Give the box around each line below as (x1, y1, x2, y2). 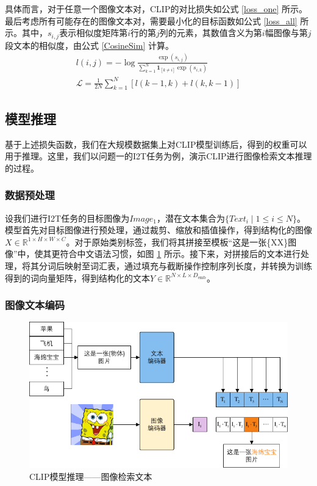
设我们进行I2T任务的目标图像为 (5, 211, 130, 224)
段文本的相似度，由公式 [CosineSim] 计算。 (5, 38, 174, 51)
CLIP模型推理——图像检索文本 (29, 470, 152, 482)
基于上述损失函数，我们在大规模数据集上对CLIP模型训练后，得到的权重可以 (5, 137, 307, 150)
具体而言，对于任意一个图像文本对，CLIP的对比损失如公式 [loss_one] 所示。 (5, 2, 307, 15)
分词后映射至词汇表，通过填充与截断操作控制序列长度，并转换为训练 (38, 259, 312, 272)
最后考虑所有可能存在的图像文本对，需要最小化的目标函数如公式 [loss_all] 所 (5, 14, 309, 27)
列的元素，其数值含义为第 (159, 26, 262, 39)
